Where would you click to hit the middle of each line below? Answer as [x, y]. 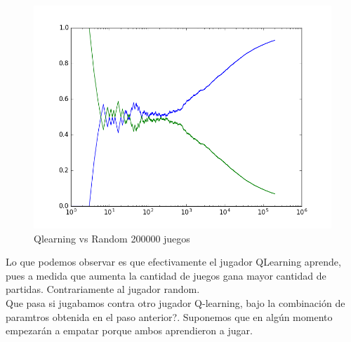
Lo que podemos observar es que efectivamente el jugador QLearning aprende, [173, 262]
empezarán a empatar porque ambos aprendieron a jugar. [129, 330]
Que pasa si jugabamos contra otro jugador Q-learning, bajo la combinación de [175, 302]
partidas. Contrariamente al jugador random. [103, 289]
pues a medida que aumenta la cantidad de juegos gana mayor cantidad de [166, 275]
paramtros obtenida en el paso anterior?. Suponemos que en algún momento [169, 316]
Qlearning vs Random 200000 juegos [112, 238]
